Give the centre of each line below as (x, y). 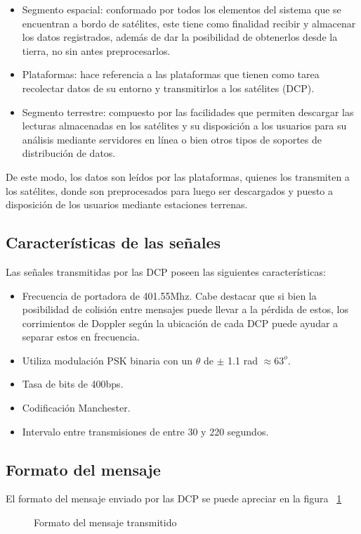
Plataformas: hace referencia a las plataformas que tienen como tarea (171, 74)
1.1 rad (243, 360)
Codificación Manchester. (76, 408)
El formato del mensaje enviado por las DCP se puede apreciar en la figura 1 (174, 498)
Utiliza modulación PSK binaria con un (107, 360)
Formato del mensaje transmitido (105, 522)
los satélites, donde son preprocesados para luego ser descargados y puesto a (170, 190)
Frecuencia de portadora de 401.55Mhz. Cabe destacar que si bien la (169, 295)
